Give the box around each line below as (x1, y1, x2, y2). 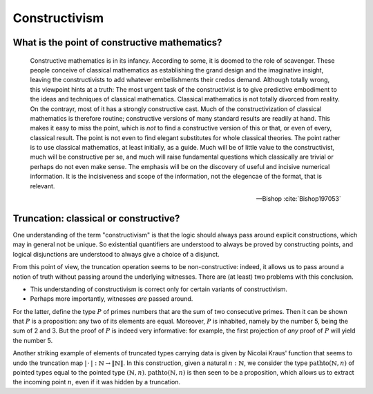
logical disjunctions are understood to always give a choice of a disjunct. (12, 250, 220, 258)
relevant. (30, 181, 55, 190)
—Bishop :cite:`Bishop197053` (256, 195, 341, 203)
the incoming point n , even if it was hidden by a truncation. (12, 378, 181, 386)
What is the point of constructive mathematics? (12, 37, 222, 48)
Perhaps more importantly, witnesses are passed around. (30, 295, 193, 303)
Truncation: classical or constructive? (12, 213, 180, 224)
